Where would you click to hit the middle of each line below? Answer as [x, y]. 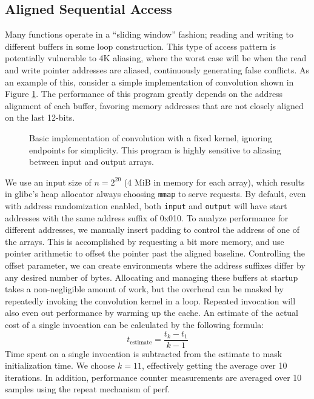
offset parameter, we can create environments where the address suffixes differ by [155, 265]
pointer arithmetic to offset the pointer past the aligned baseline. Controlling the [155, 253]
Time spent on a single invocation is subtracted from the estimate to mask [144, 353]
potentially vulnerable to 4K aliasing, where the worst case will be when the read [156, 58]
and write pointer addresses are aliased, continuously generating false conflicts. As [157, 69]
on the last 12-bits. [40, 117]
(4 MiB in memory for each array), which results [214, 182]
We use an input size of [48, 182]
